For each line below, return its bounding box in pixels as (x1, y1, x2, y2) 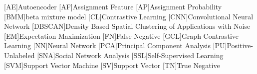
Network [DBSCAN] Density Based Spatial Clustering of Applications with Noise (4, 21, 251, 31)
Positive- (227, 40, 254, 51)
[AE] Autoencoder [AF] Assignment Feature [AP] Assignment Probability (4, 1, 222, 11)
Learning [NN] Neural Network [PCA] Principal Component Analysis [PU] (4, 40, 227, 51)
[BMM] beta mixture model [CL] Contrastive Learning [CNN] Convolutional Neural (4, 11, 254, 21)
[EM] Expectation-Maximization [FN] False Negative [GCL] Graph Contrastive (4, 30, 239, 41)
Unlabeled (4, 50, 35, 60)
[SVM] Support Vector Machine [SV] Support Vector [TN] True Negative (4, 60, 220, 70)
